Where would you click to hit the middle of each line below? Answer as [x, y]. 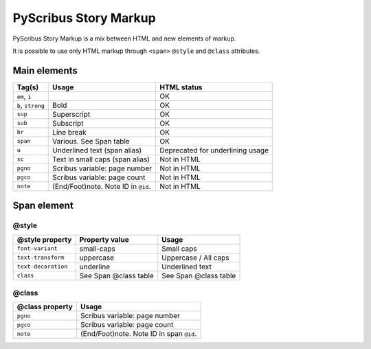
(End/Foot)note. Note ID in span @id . [138, 334]
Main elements [45, 70]
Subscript [68, 123]
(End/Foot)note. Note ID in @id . [102, 186]
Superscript [71, 114]
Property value [104, 239]
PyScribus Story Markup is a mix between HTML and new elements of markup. [124, 38]
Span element [43, 206]
